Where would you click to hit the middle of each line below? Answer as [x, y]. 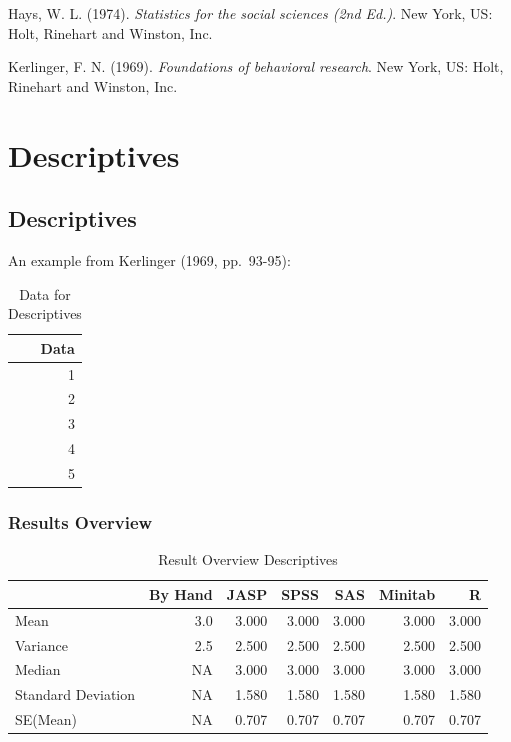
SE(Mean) [46, 719]
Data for [45, 293]
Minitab [407, 593]
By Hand [181, 593]
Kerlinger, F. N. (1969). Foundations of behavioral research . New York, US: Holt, [256, 66]
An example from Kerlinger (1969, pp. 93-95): [149, 259]
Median [38, 669]
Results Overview [80, 521]
